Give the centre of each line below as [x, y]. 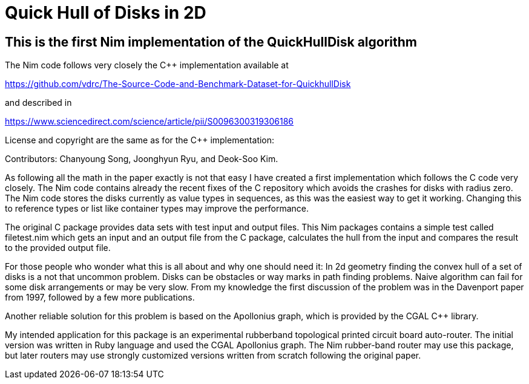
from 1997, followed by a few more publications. [100, 298]
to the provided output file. [58, 248]
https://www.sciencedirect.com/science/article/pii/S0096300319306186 [149, 122]
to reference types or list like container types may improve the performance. [157, 209]
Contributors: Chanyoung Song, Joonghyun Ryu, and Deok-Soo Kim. [142, 159]
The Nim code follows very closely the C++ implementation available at [147, 65]
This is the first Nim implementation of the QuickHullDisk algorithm [211, 42]
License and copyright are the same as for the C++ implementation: [140, 140]
